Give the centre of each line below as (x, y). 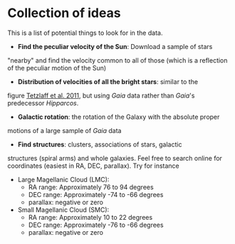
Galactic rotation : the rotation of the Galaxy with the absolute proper (119, 117)
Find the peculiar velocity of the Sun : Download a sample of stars (115, 46)
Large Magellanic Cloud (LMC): (63, 179)
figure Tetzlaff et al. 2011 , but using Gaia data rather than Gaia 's (101, 95)
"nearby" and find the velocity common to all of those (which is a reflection (117, 60)
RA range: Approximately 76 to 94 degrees (91, 187)
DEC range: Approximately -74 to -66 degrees (96, 194)
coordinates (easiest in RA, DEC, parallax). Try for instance (93, 166)
